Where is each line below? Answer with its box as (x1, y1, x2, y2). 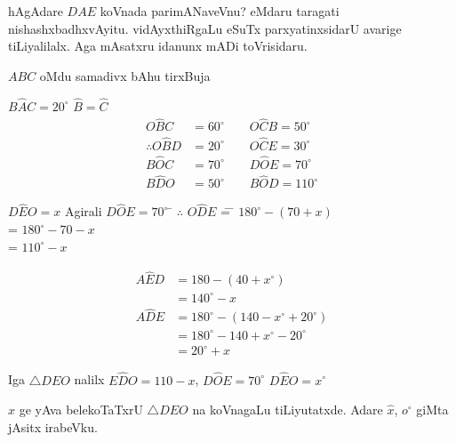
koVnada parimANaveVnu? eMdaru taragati (100, 2, 340, 20)
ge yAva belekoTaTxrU (19, 400, 143, 419)
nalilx (74, 370, 105, 389)
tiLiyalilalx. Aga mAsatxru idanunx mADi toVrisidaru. (8, 36, 308, 55)
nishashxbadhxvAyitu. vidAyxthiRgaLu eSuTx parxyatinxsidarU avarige (8, 19, 402, 37)
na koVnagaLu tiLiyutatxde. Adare (192, 400, 383, 419)
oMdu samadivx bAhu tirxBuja (39, 66, 211, 84)
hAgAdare (8, 2, 63, 20)
